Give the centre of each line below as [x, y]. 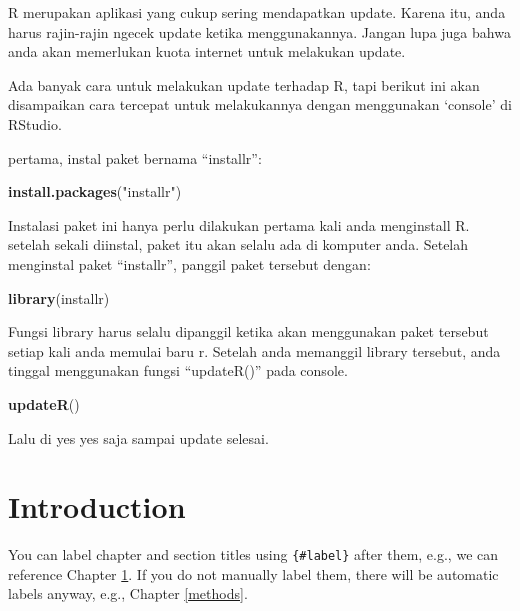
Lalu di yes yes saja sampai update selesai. [138, 437]
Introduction [97, 506]
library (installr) [59, 297]
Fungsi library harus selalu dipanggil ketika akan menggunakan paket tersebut [248, 331]
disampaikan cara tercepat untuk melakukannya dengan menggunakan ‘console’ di [260, 104]
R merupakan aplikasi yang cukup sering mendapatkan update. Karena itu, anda [257, 12]
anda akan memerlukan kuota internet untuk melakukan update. [207, 51]
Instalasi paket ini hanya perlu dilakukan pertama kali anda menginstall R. [239, 224]
